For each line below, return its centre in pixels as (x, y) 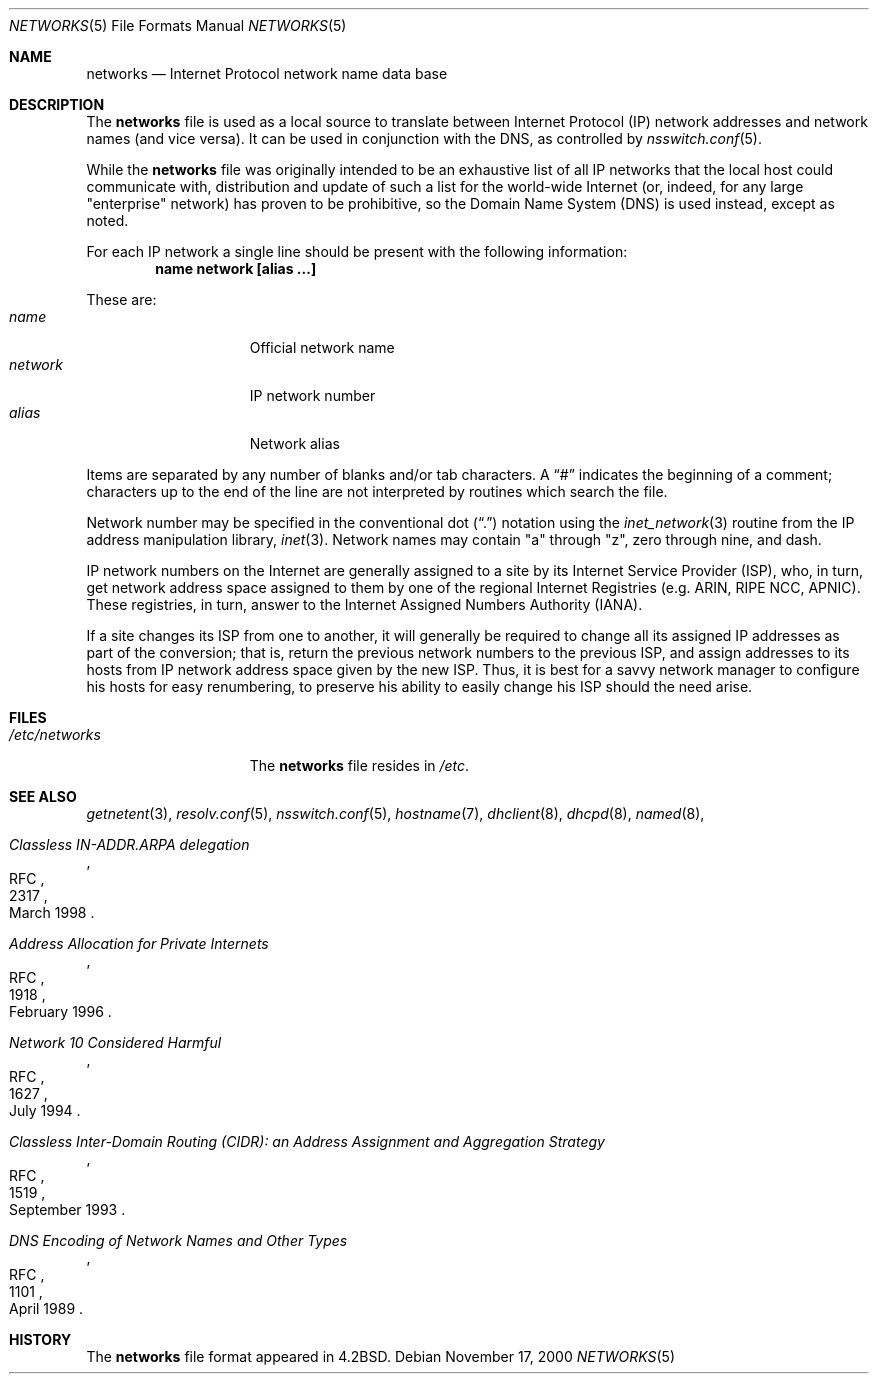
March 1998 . (52, 912)
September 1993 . (67, 1209)
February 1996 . (60, 1011)
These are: (121, 299)
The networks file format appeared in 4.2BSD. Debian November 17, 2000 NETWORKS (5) (381, 1356)
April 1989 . (46, 1308)
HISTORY (40, 1339)
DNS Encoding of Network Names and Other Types (178, 1240)
